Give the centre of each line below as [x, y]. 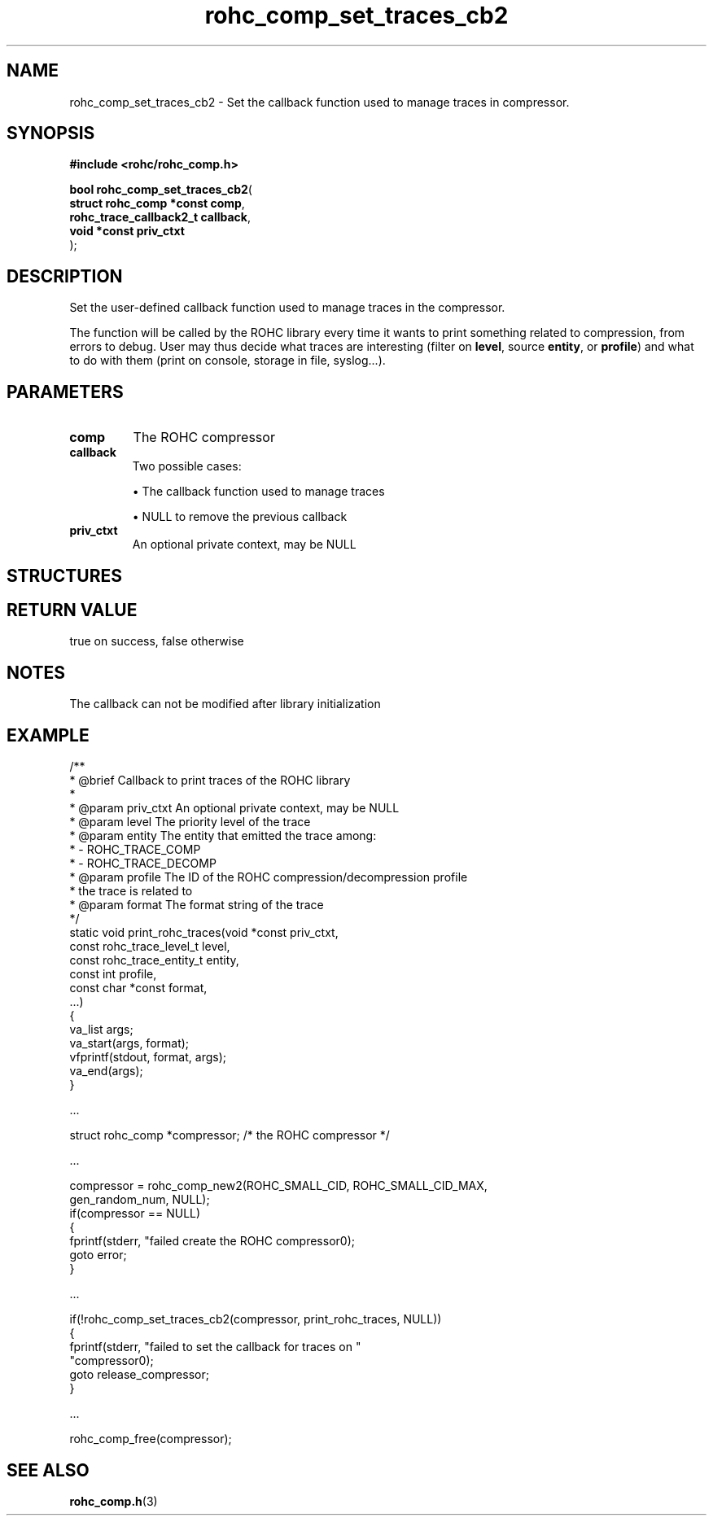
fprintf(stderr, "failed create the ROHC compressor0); [212, 1241]
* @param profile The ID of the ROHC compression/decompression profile [269, 877]
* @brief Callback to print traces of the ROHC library [210, 781]
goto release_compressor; [139, 1375]
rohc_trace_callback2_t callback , [160, 217]
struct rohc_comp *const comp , [157, 203]
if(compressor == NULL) [135, 1214]
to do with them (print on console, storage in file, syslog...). [227, 361]
